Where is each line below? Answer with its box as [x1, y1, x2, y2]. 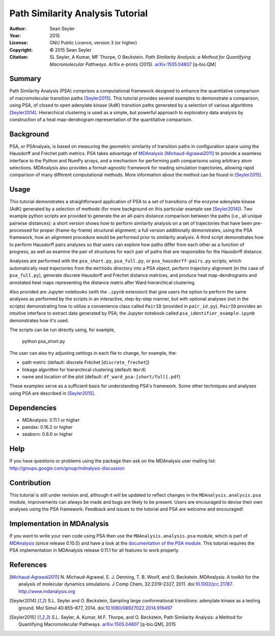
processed [9, 227, 32, 233]
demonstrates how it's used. [9, 317, 69, 324]
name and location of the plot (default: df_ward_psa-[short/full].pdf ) [22, 373, 181, 380]
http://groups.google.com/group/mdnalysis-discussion [9, 465, 125, 471]
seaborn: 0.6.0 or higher [22, 431, 73, 437]
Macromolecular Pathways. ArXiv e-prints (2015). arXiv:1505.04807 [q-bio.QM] [49, 61, 216, 67]
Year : [9, 32, 21, 38]
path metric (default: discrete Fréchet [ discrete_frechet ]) [22, 359, 150, 365]
